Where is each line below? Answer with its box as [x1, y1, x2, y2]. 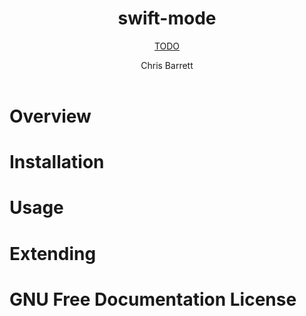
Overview [9, 105, 92, 127]
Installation [9, 151, 105, 174]
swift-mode [117, 7, 217, 30]
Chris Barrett [140, 59, 194, 71]
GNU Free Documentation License [9, 288, 297, 311]
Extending [9, 242, 97, 265]
